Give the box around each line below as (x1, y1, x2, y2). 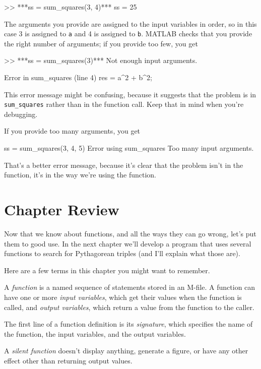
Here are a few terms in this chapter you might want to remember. (4, 265, 210, 275)
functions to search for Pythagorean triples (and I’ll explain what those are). (4, 248, 240, 259)
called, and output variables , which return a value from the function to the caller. (4, 301, 254, 312)
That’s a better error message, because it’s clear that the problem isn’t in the (4, 159, 243, 170)
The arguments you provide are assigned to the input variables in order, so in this (4, 18, 257, 29)
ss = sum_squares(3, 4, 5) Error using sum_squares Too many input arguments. (4, 143, 254, 153)
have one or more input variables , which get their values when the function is (4, 291, 242, 302)
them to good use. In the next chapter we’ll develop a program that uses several (4, 238, 251, 249)
